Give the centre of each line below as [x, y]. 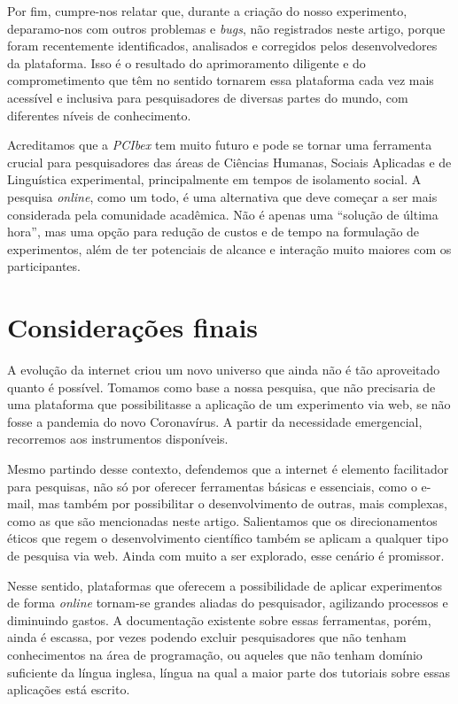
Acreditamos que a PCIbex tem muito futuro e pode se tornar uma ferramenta [220, 145]
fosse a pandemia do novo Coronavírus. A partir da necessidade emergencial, [215, 421]
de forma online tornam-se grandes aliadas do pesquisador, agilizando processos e [228, 603]
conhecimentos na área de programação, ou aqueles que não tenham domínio [215, 654]
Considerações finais [133, 327]
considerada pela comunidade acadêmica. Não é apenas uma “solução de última [223, 214]
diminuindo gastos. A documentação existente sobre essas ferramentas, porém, [219, 619]
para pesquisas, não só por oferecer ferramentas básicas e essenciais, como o [212, 486]
